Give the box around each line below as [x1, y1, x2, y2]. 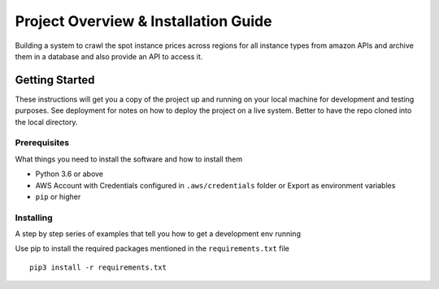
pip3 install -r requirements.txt [29, 262, 167, 272]
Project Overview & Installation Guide [15, 12, 272, 30]
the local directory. [15, 117, 78, 127]
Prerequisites [15, 137, 69, 149]
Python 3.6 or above [35, 169, 104, 179]
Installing [15, 212, 53, 223]
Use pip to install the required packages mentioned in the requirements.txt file [15, 244, 290, 253]
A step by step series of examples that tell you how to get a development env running [15, 229, 301, 239]
